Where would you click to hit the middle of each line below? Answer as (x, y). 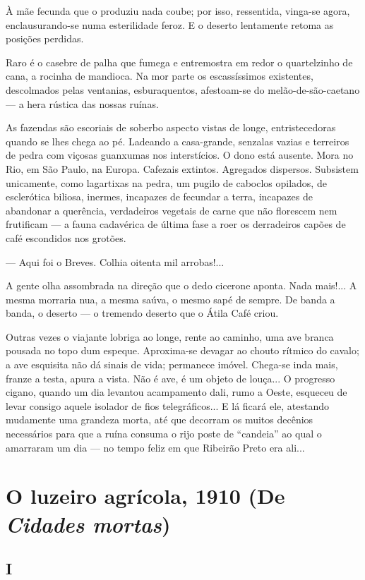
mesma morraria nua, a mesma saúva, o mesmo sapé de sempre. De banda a (170, 299)
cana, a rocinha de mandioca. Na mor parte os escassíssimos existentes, (160, 76)
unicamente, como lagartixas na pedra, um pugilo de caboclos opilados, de (166, 182)
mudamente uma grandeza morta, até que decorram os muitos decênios (160, 419)
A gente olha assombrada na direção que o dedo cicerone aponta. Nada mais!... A (181, 285)
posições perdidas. (45, 38)
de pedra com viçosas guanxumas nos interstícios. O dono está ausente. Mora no (180, 155)
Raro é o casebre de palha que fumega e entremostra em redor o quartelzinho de (179, 62)
